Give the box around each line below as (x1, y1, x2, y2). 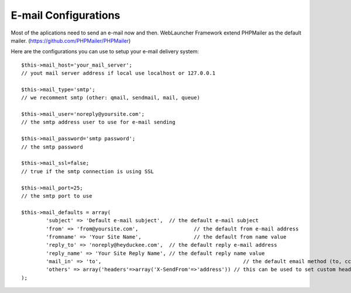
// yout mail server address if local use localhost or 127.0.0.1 (21, 70, 216, 77)
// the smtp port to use (21, 192, 92, 199)
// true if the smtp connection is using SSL (21, 168, 154, 175)
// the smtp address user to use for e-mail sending (21, 119, 175, 126)
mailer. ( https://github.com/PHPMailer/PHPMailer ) (11, 37, 131, 44)
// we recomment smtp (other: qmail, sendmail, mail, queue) (21, 94, 200, 101)
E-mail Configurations (11, 9, 121, 22)
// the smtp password (21, 143, 83, 150)
